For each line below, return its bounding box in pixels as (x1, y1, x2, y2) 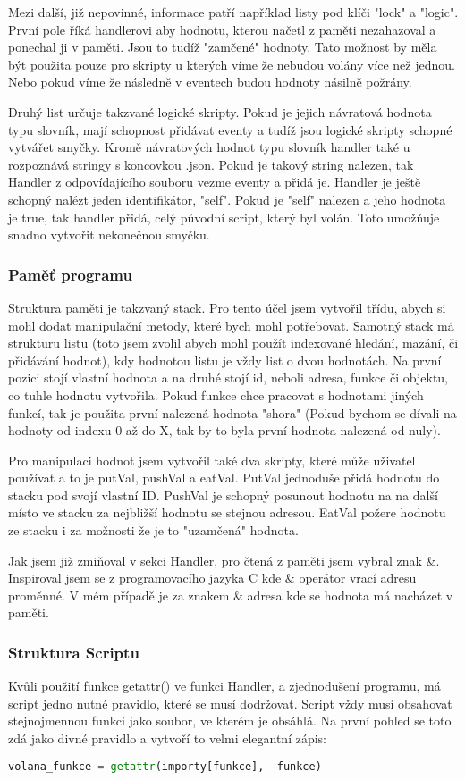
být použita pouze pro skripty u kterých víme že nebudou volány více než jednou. (8, 55, 455, 73)
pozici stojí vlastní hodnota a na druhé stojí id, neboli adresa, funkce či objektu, (8, 368, 449, 387)
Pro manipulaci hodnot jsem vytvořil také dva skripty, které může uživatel (8, 450, 416, 469)
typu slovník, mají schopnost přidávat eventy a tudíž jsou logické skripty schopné (8, 120, 452, 138)
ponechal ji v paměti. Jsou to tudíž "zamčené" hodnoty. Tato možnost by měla (8, 38, 437, 56)
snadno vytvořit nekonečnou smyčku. (8, 225, 210, 244)
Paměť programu (8, 263, 132, 285)
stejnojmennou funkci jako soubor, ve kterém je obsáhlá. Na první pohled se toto (8, 711, 452, 730)
